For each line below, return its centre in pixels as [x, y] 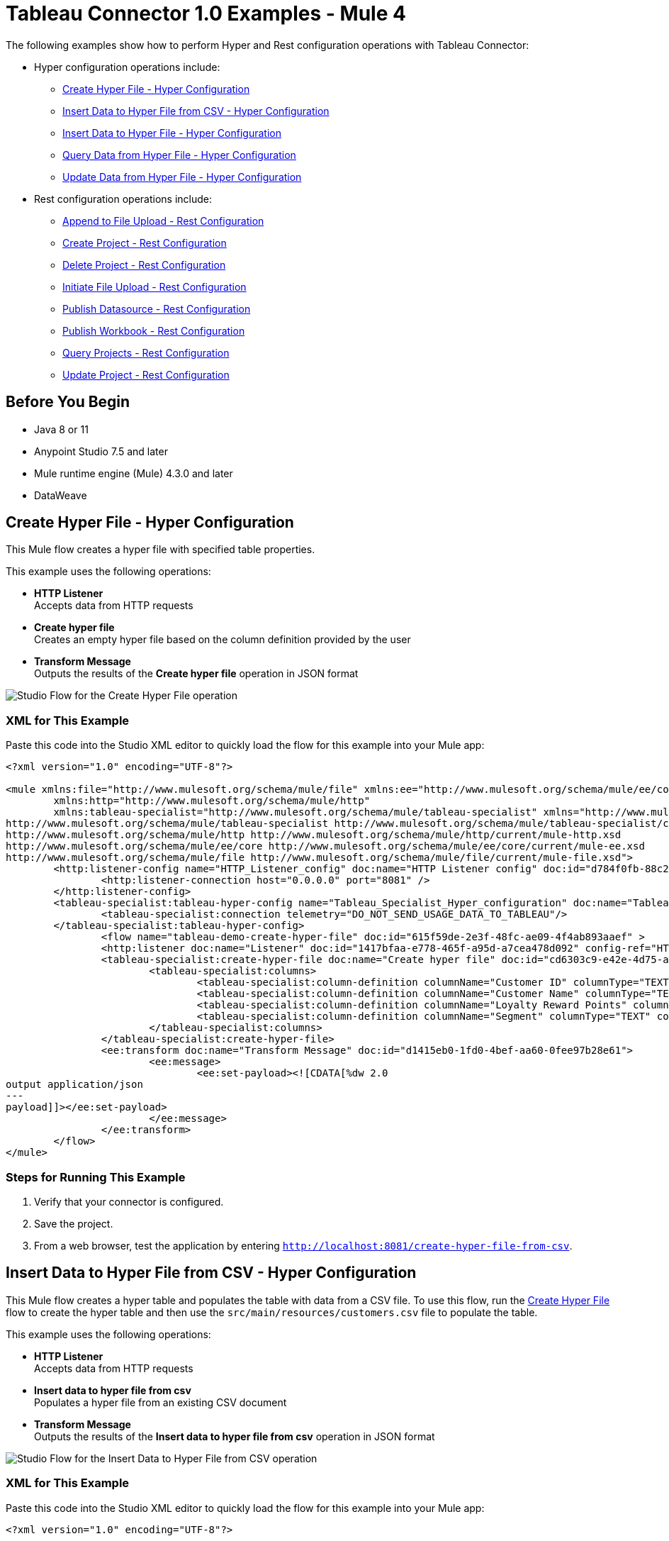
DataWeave [61, 495]
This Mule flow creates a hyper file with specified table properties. [161, 550]
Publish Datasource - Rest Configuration [157, 308]
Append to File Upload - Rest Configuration [163, 221]
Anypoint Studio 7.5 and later [101, 451]
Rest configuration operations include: [123, 199]
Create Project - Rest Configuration [145, 243]
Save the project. [74, 1223]
